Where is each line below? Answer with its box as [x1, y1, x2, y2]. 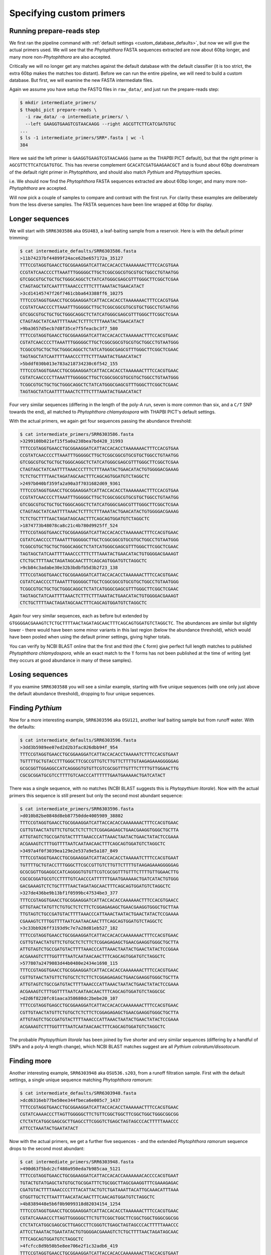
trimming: [9, 235, 30, 241]
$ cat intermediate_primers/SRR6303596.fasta [20, 806, 134, 812]
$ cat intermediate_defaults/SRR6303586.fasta [20, 248, 137, 254]
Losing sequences [9, 670, 68, 679]
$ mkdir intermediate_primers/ [20, 100, 97, 105]
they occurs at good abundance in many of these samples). [9, 657, 132, 663]
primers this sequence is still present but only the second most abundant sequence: [9, 792, 183, 798]
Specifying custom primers [9, 8, 125, 19]
